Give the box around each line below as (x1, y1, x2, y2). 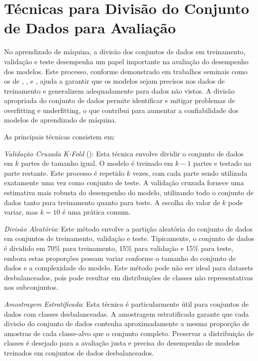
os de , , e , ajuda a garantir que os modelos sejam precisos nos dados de (4, 76, 225, 86)
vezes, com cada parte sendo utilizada (132, 167, 248, 178)
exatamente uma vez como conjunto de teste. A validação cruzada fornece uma (4, 177, 244, 188)
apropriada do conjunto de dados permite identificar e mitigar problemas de (4, 95, 235, 106)
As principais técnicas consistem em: (4, 131, 115, 142)
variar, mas (4, 207, 38, 217)
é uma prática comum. (62, 207, 131, 217)
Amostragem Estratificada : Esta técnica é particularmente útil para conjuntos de (4, 298, 249, 309)
